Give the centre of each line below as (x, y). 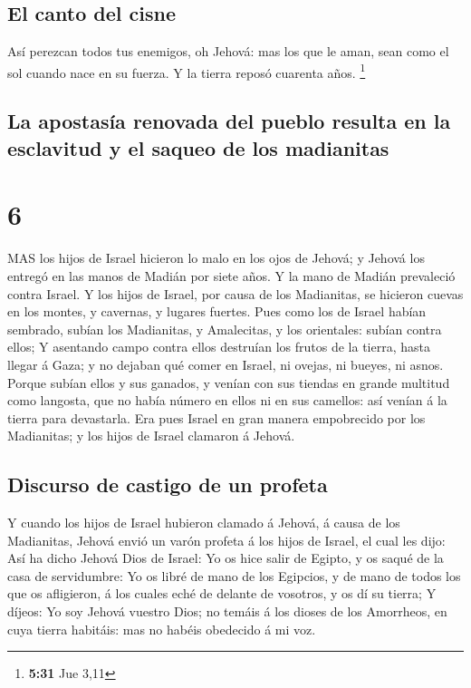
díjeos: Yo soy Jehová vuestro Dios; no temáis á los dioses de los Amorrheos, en (227, 611)
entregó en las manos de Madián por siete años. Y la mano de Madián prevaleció (231, 275)
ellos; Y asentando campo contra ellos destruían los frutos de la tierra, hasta (219, 347)
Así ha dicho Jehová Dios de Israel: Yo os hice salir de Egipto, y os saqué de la (226, 558)
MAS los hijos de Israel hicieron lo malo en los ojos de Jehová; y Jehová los (216, 258)
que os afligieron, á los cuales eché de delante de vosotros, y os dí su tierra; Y (222, 593)
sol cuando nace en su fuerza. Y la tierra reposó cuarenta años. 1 (187, 71)
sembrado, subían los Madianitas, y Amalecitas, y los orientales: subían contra (225, 329)
